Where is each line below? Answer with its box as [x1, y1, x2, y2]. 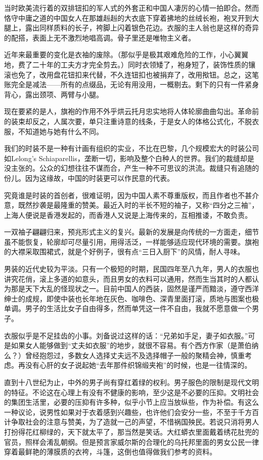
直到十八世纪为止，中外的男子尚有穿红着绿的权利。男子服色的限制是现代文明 [4, 377, 259, 387]
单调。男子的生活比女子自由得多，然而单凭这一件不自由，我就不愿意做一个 [4, 303, 252, 314]
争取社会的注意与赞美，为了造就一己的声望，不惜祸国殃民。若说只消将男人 [11, 416, 259, 427]
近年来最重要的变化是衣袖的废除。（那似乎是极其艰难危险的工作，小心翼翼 [4, 49, 248, 60]
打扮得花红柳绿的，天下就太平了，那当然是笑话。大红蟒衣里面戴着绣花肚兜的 [4, 426, 259, 437]
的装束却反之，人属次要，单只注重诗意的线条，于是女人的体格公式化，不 [4, 116, 245, 126]
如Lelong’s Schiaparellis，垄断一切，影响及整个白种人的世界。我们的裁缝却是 [4, 152, 254, 163]
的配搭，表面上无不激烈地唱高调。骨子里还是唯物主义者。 [4, 32, 195, 43]
